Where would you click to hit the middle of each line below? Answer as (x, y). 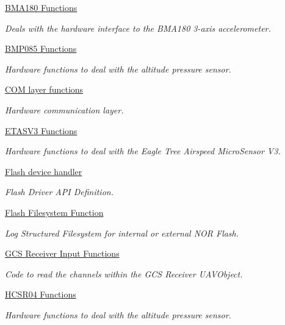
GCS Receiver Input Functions (62, 253)
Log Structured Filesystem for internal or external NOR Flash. (122, 233)
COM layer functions (44, 89)
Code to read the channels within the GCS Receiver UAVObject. (124, 273)
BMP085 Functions (41, 48)
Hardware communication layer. (64, 109)
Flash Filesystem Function (54, 212)
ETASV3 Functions (41, 130)
